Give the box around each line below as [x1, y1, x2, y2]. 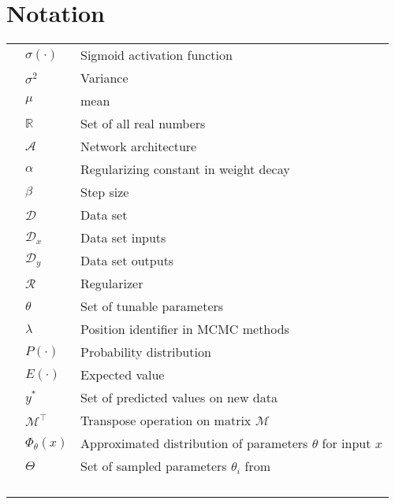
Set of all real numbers [80, 114, 206, 133]
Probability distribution [80, 343, 211, 361]
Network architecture [80, 137, 197, 156]
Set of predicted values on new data [80, 388, 278, 407]
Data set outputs [80, 251, 174, 270]
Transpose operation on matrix [80, 411, 252, 430]
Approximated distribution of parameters [80, 434, 308, 453]
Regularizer [80, 274, 143, 293]
